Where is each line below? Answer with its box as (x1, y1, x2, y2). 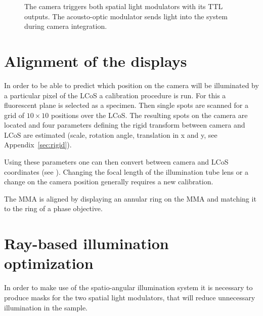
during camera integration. (24, 21, 107, 31)
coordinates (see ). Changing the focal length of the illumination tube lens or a (4, 166, 248, 177)
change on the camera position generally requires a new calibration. (4, 176, 213, 187)
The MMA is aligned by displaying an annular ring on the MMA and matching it (4, 193, 256, 204)
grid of (4, 109, 25, 120)
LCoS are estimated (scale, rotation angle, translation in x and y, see (4, 129, 217, 140)
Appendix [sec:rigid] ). (4, 139, 72, 150)
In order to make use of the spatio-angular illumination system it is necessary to (4, 282, 253, 293)
